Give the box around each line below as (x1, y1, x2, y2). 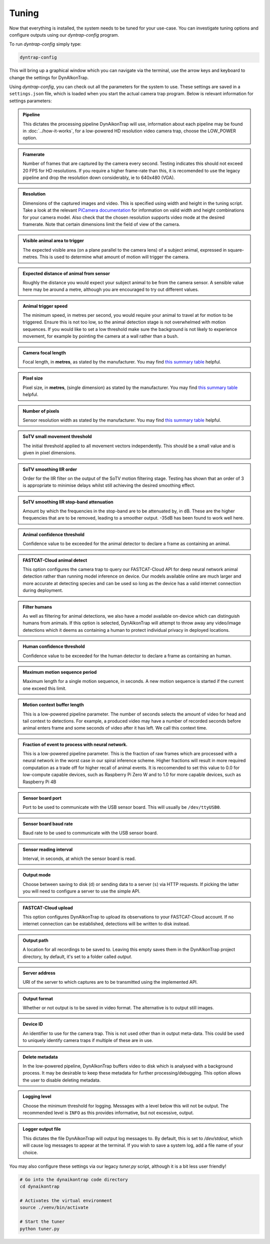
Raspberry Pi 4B (22, 779, 56, 785)
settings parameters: (9, 98, 52, 104)
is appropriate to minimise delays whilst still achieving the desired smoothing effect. (22, 482, 195, 488)
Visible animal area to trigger (22, 238, 84, 244)
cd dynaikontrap (19, 1184, 60, 1189)
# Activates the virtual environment (19, 1198, 112, 1203)
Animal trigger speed (22, 303, 67, 309)
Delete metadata (22, 1053, 58, 1060)
